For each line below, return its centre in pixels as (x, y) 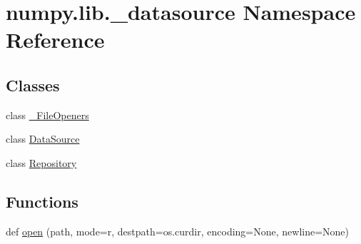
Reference (55, 40)
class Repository (41, 162)
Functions (42, 201)
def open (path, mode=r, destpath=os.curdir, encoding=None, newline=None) (178, 231)
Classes (33, 85)
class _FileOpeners (47, 115)
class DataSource (43, 139)
